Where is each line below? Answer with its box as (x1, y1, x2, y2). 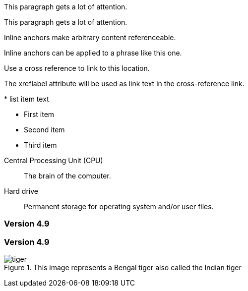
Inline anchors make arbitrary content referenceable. (4, 33, 176, 42)
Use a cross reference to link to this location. (4, 64, 150, 72)
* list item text (4, 95, 49, 103)
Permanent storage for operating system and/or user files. (24, 202, 214, 211)
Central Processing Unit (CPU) (4, 156, 103, 165)
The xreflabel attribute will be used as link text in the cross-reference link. (4, 79, 245, 88)
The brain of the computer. (24, 172, 111, 180)
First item (24, 110, 55, 118)
